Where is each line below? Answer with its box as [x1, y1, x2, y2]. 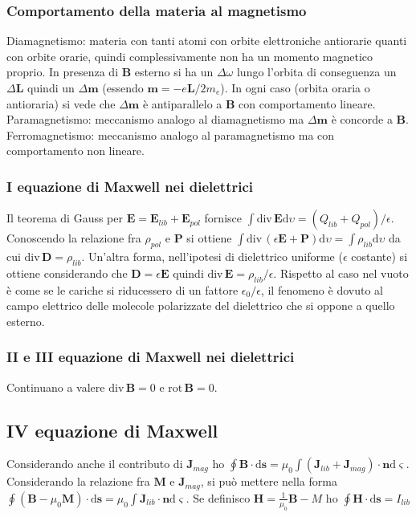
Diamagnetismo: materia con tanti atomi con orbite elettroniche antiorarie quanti [6, 32, 407, 49]
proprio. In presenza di [6, 63, 119, 80]
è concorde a [331, 111, 393, 128]
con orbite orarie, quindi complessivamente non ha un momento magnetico [6, 47, 373, 64]
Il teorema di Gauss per [6, 210, 123, 226]
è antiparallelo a [142, 95, 222, 112]
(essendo [102, 79, 144, 96]
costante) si [351, 247, 408, 264]
